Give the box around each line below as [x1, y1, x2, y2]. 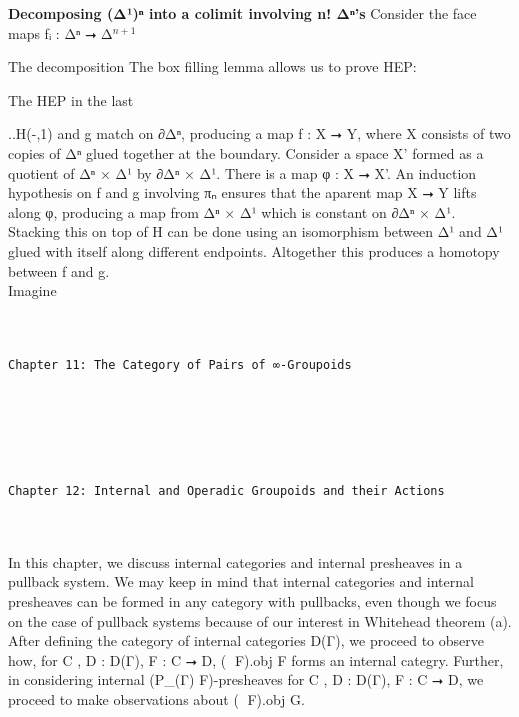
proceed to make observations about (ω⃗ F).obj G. [8, 688, 305, 709]
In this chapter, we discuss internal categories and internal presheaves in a [8, 551, 463, 572]
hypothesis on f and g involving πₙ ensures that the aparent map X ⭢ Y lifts [8, 182, 477, 203]
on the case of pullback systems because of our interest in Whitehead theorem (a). [8, 610, 512, 631]
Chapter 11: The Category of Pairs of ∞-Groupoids [8, 357, 352, 372]
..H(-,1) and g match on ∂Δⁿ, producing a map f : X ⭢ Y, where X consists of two [8, 123, 511, 144]
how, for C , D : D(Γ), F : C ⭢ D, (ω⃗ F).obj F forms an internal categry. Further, [8, 649, 504, 670]
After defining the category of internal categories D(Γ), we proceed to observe [8, 630, 484, 651]
